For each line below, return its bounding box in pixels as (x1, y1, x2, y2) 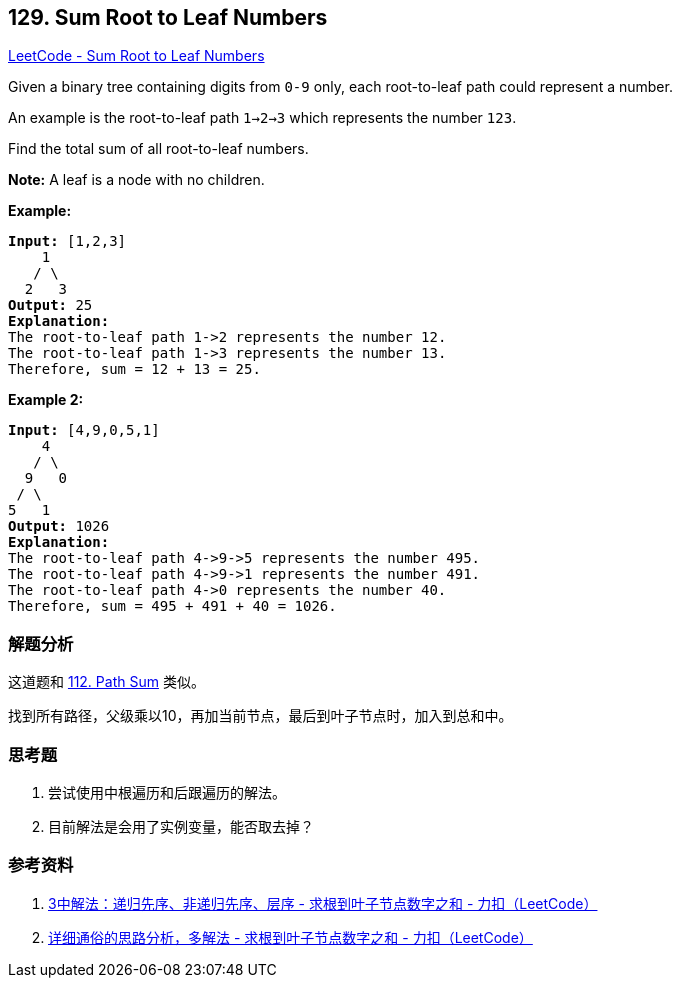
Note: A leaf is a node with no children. (8, 171, 265, 189)
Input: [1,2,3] (8, 233, 127, 250)
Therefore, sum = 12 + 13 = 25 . (8, 361, 261, 378)
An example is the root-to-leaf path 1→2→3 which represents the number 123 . (8, 109, 517, 127)
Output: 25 (8, 297, 93, 314)
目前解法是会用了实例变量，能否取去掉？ (48, 817, 314, 835)
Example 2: (8, 391, 84, 409)
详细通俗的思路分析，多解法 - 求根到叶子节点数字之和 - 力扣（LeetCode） (48, 928, 533, 946)
